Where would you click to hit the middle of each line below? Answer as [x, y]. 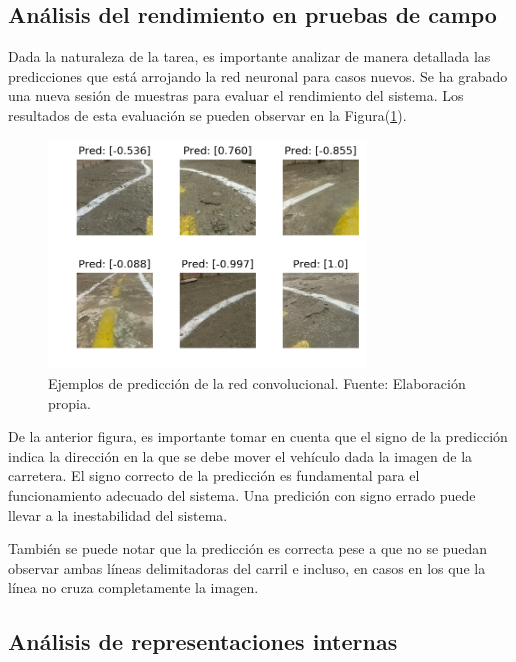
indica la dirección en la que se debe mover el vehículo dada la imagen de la [240, 455]
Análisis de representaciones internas [203, 641]
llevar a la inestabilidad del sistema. [118, 514]
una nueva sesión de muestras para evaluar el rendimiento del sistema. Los [236, 95]
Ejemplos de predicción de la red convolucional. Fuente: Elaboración [257, 382]
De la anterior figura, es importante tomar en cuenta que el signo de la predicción [258, 436]
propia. [69, 402]
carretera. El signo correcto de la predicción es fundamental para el [214, 475]
